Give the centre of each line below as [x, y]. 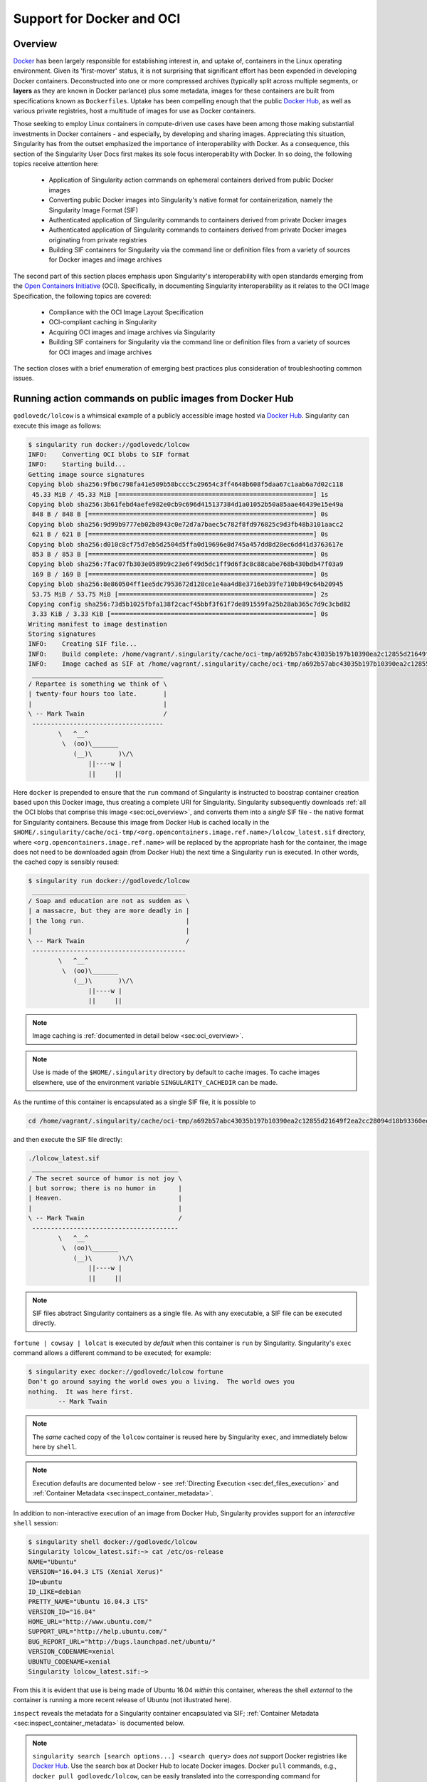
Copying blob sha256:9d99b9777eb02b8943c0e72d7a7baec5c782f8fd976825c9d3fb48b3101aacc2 [186, 524]
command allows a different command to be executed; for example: [112, 1353]
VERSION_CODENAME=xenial [72, 1652]
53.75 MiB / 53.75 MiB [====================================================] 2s [180, 594]
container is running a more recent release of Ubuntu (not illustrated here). [122, 1700]
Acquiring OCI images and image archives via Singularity [132, 332]
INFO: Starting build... [77, 464]
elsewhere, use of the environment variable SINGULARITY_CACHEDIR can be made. [155, 1082]
